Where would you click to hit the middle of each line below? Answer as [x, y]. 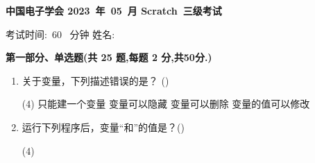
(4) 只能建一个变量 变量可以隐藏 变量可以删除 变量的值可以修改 [166, 104]
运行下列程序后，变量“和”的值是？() [103, 127]
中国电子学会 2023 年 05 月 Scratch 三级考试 [114, 10]
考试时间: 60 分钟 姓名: [60, 34]
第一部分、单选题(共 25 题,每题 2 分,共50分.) [109, 57]
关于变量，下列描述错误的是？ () [95, 80]
